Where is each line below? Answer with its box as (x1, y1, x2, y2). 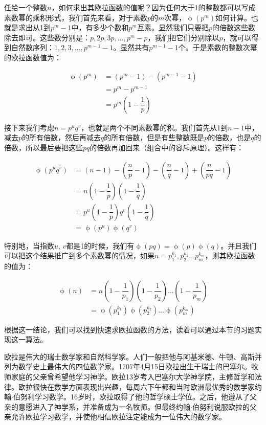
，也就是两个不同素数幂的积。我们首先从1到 (81, 122, 228, 132)
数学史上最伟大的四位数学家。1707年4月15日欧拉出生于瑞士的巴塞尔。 (18, 361, 251, 372)
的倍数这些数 (212, 22, 256, 33)
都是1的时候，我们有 (66, 240, 135, 251)
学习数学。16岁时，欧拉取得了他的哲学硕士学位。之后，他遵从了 (34, 391, 250, 402)
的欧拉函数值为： (4, 52, 61, 62)
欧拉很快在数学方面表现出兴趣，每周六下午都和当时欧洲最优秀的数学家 (18, 381, 255, 392)
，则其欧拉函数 (205, 250, 255, 261)
